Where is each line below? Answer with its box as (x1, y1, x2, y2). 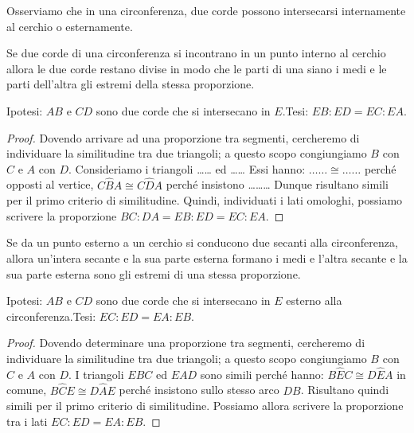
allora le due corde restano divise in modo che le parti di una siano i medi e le (6, 60, 387, 76)
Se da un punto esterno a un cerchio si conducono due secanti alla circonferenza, (6, 234, 398, 251)
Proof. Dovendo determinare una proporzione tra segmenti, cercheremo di (6, 334, 365, 351)
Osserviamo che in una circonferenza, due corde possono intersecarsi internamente (6, 2, 406, 18)
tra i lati (6, 412, 48, 429)
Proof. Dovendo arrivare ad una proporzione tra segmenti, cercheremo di (6, 129, 360, 146)
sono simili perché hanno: (200, 365, 324, 382)
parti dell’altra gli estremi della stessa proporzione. (6, 76, 255, 92)
